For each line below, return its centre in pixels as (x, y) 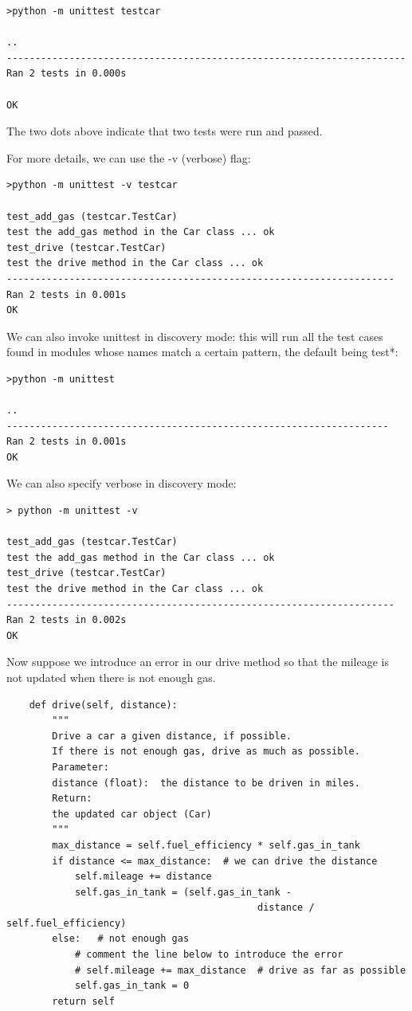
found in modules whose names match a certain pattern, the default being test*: (202, 352)
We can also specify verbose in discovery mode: (122, 483)
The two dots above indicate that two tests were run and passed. (165, 131)
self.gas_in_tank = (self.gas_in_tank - (183, 892)
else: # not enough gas (121, 939)
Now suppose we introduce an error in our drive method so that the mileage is (198, 662)
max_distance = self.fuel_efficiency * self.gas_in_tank (206, 845)
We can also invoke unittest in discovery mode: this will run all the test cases (195, 336)
